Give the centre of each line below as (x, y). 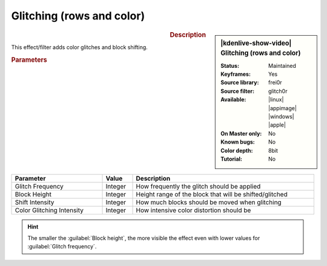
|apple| (277, 125)
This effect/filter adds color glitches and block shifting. (79, 47)
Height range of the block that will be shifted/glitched (212, 195)
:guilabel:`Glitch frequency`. (62, 247)
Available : (233, 99)
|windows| (281, 117)
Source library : (240, 82)
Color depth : (237, 150)
